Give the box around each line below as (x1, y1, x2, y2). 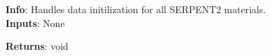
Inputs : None (6, 15, 65, 30)
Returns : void (6, 39, 68, 53)
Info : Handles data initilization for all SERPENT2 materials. (6, 2, 266, 16)
